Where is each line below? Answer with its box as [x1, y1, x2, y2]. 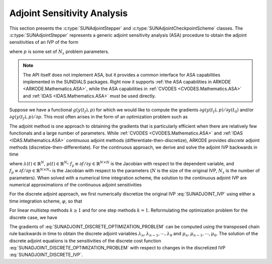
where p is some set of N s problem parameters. [9, 48, 109, 55]
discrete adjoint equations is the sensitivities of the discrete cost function [9, 237, 161, 244]
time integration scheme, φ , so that [9, 198, 83, 204]
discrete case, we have [9, 214, 57, 220]
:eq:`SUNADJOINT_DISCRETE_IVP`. [9, 252, 83, 258]
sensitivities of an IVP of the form [9, 39, 79, 45]
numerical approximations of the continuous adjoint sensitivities [9, 181, 142, 187]
